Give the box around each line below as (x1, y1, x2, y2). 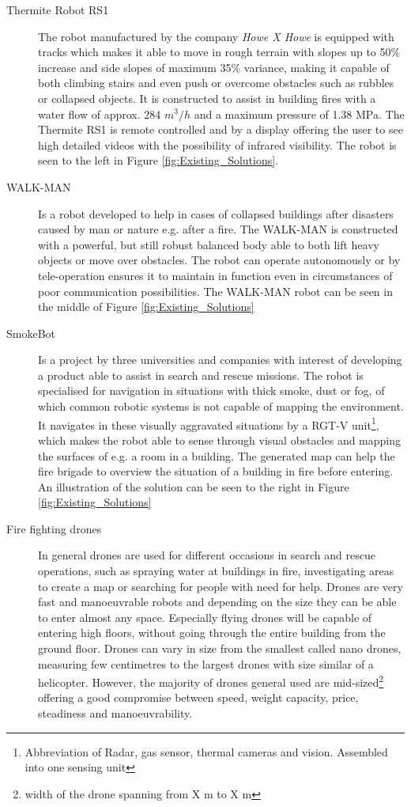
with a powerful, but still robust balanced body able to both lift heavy (38, 236, 379, 252)
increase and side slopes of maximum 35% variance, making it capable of (38, 59, 390, 75)
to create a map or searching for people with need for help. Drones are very (38, 578, 403, 594)
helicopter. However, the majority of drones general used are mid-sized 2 (38, 672, 384, 690)
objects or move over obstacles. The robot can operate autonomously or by (38, 252, 401, 268)
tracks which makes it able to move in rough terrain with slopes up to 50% (38, 44, 401, 60)
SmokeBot (6, 324, 56, 341)
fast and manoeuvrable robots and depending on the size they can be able (38, 593, 397, 610)
